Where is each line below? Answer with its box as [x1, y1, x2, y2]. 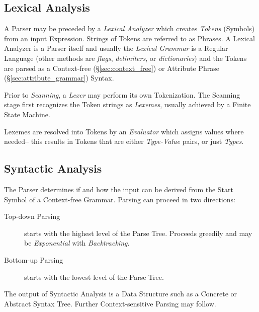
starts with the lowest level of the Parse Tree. [24, 271, 164, 282]
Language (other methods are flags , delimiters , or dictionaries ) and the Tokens [4, 52, 247, 63]
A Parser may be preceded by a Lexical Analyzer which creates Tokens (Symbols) [4, 23, 255, 34]
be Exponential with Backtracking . [24, 238, 130, 248]
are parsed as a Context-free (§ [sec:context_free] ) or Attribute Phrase [4, 62, 219, 73]
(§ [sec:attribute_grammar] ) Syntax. [4, 72, 114, 83]
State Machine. [4, 109, 50, 119]
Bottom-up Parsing [4, 254, 63, 265]
